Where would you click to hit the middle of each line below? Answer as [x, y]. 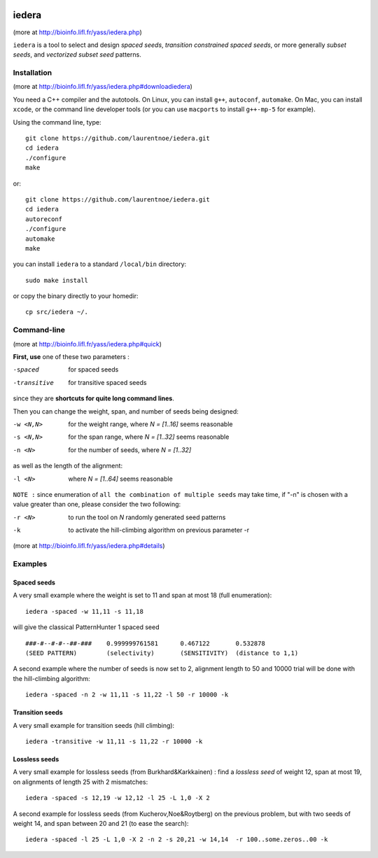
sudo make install [57, 280]
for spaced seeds [93, 370]
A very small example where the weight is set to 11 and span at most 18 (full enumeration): [142, 596]
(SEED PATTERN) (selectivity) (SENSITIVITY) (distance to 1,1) [162, 653]
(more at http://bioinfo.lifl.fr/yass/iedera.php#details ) [89, 546]
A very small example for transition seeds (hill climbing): [94, 725]
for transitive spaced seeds [107, 382]
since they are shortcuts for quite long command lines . [93, 398]
